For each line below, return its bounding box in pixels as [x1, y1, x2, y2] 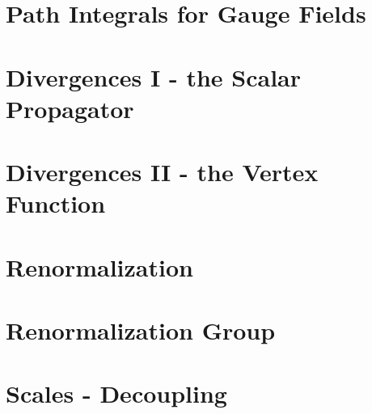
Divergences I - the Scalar [6, 60, 301, 93]
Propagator [6, 91, 134, 125]
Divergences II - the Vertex [6, 155, 319, 188]
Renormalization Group [6, 314, 276, 347]
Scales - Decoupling [6, 377, 227, 410]
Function [6, 187, 106, 220]
